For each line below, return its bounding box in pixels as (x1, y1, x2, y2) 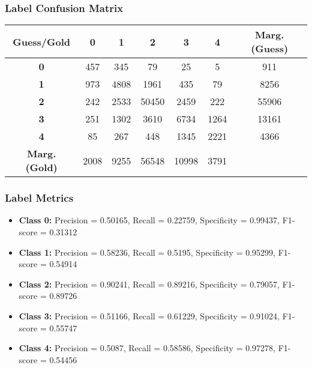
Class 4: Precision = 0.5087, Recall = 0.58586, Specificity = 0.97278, (19, 342, 275, 354)
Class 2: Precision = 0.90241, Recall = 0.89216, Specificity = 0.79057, (19, 277, 280, 290)
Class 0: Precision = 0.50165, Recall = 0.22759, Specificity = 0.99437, (19, 214, 280, 226)
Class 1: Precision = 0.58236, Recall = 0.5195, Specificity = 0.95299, (19, 246, 275, 258)
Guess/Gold (13, 34, 71, 49)
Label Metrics (5, 190, 74, 205)
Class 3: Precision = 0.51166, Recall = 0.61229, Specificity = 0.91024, (19, 310, 280, 322)
